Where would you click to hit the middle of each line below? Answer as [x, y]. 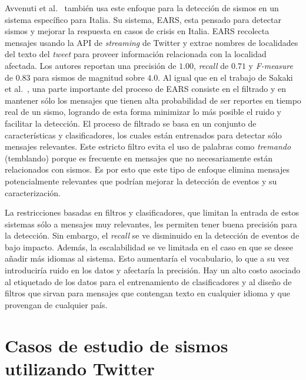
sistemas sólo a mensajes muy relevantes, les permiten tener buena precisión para [151, 224]
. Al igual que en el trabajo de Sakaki [225, 77]
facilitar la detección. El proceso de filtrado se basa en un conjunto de [131, 123]
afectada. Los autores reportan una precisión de [91, 65]
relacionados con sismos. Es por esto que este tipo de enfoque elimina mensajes [147, 169]
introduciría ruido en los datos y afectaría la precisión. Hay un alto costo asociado [153, 270]
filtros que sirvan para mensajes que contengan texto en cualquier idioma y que [148, 293]
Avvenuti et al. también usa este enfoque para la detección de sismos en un [142, 8]
